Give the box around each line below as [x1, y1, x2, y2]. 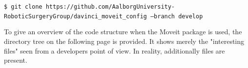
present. [4, 55, 27, 65]
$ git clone [4, 3, 42, 10]
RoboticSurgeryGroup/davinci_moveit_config [4, 13, 147, 20]
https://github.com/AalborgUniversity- [45, 3, 175, 10]
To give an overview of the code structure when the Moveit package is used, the [4, 27, 242, 37]
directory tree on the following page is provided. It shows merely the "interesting [4, 36, 245, 46]
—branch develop [150, 13, 203, 20]
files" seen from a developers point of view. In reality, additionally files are [4, 45, 225, 55]
